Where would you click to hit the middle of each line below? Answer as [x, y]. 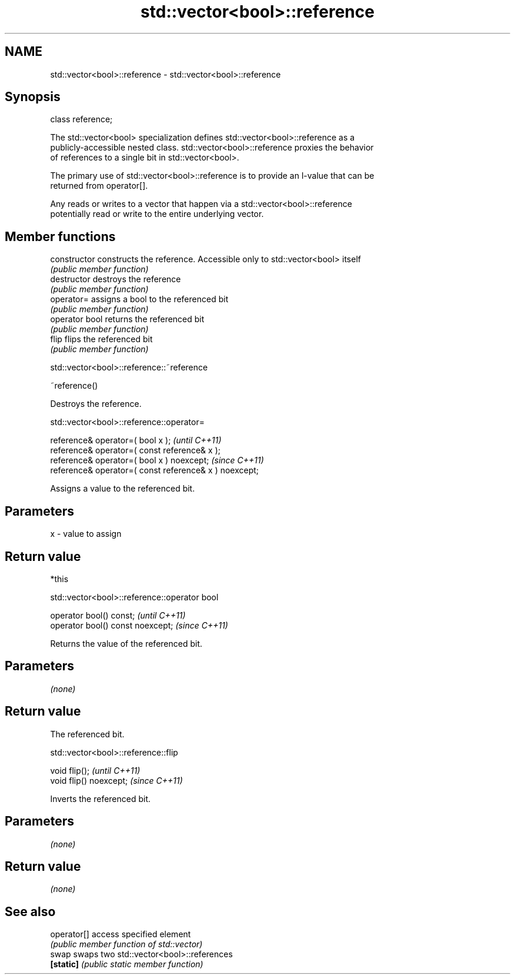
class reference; [81, 119]
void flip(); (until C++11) [95, 770]
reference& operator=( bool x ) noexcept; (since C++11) [157, 460]
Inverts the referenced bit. [101, 798]
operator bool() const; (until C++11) [118, 615]
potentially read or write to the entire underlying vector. [157, 214]
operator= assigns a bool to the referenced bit [139, 299]
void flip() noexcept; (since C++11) [116, 780]
